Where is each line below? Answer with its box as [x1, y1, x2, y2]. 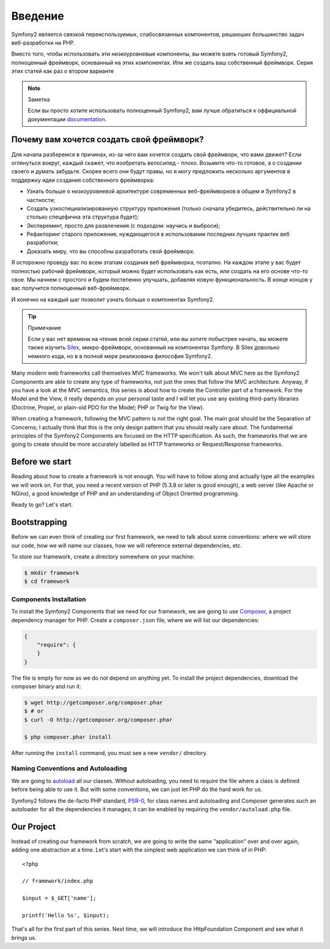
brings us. [11, 934, 37, 941]
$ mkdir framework [24, 569, 79, 577]
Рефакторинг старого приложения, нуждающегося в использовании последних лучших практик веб [26, 230, 290, 238]
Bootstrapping [11, 517, 67, 528]
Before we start [11, 457, 71, 467]
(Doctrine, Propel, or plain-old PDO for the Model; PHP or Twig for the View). [11, 403, 205, 411]
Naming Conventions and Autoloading [11, 764, 128, 773]
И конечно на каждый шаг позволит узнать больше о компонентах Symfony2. [11, 296, 215, 303]
